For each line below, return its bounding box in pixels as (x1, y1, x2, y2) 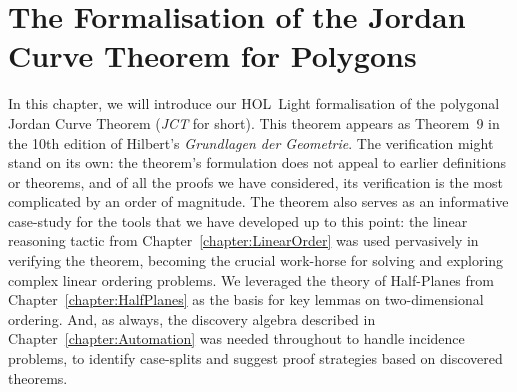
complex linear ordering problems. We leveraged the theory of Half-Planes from (8, 269, 494, 290)
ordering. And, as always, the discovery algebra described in (8, 308, 376, 329)
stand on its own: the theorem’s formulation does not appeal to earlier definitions (8, 152, 506, 173)
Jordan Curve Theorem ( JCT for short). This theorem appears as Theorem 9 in (8, 112, 500, 133)
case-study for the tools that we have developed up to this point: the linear (8, 210, 468, 231)
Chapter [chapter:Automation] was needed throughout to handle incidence (8, 328, 465, 349)
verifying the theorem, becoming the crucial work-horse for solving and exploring (8, 250, 504, 271)
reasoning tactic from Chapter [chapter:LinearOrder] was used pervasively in (8, 230, 479, 251)
